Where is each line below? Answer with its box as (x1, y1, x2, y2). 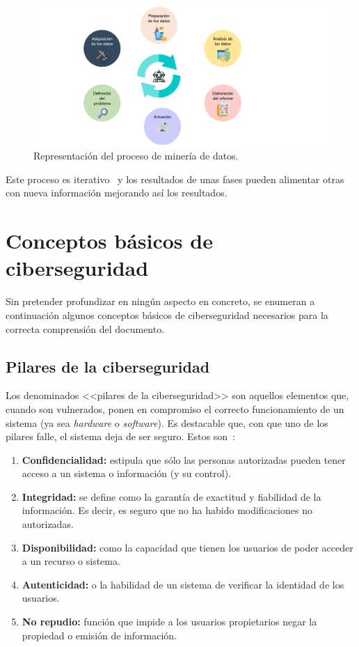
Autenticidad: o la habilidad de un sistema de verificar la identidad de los (22, 577, 344, 591)
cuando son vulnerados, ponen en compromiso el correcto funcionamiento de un (6, 401, 344, 416)
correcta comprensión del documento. (6, 321, 165, 336)
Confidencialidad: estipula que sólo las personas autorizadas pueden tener (22, 452, 346, 467)
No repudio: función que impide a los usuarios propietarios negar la (22, 614, 317, 629)
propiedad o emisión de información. (22, 627, 177, 642)
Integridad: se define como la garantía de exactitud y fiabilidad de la (22, 489, 321, 504)
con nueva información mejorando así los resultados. (6, 185, 228, 200)
